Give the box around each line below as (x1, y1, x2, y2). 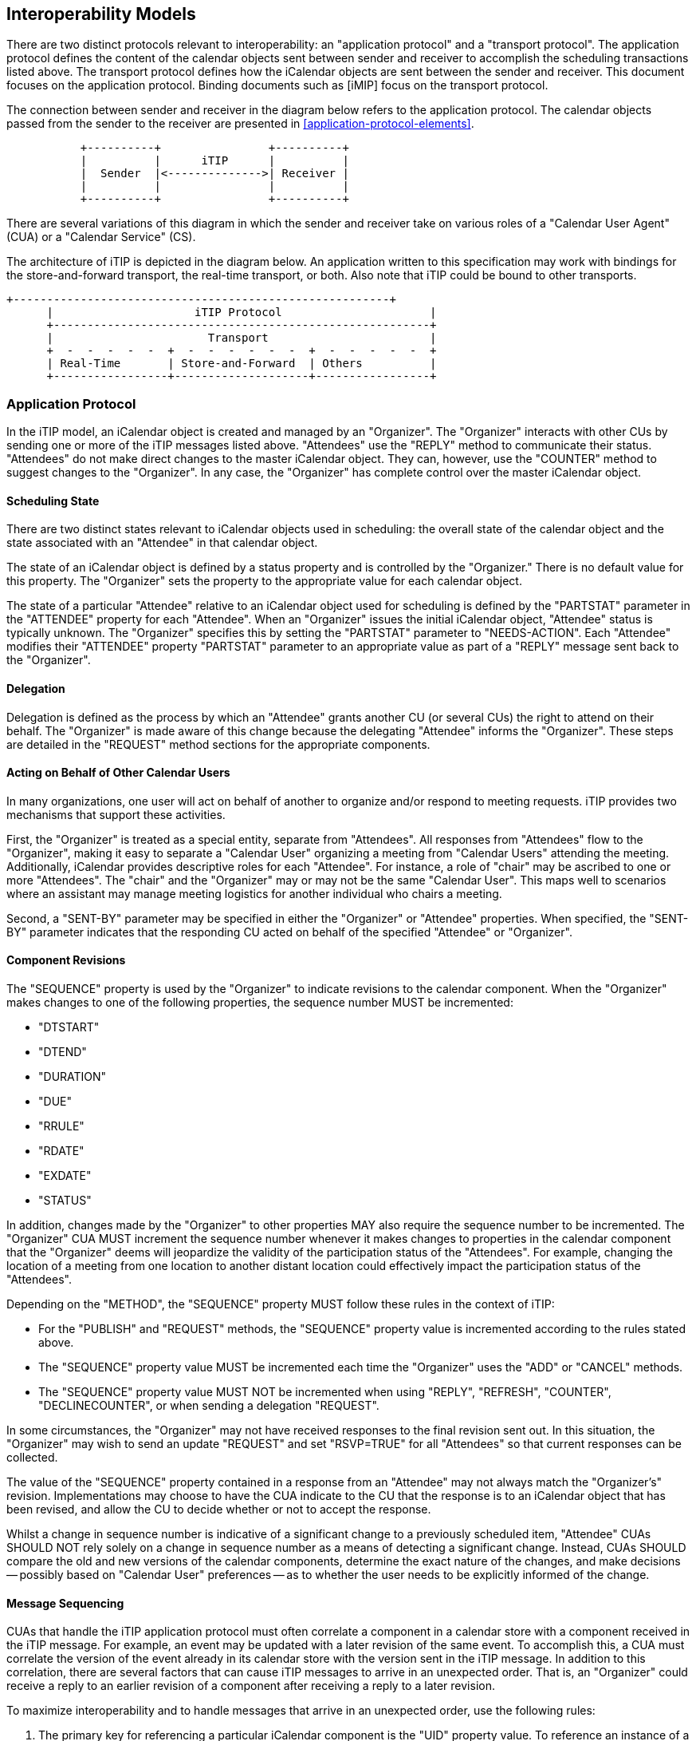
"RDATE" (38, 1144, 85, 1158)
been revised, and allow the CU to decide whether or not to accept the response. (6, 1502, 431, 1517)
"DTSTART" (38, 1020, 100, 1035)
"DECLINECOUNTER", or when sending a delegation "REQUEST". (38, 1399, 379, 1413)
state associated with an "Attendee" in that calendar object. (6, 536, 318, 550)
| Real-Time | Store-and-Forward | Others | (46, 357, 437, 370)
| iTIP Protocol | (46, 306, 437, 319)
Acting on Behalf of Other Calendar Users (6, 766, 230, 780)
